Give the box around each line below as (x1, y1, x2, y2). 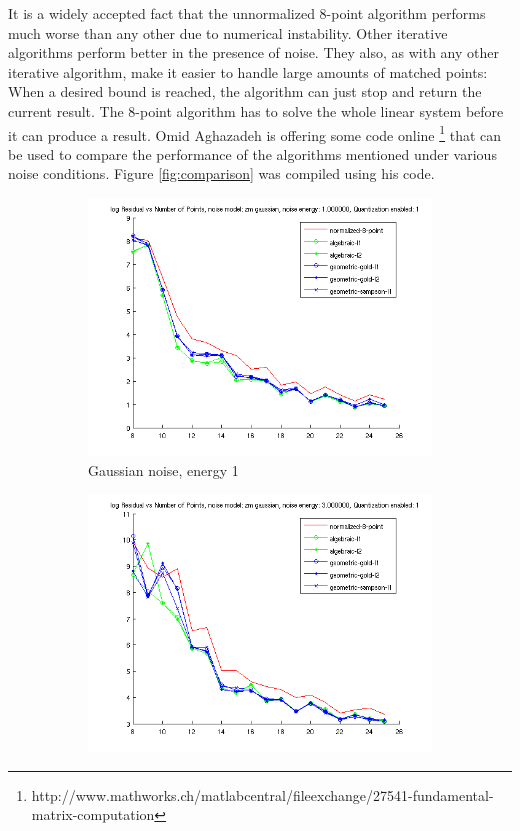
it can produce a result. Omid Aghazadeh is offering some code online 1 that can (8, 121, 502, 145)
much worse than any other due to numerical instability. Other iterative (8, 22, 448, 43)
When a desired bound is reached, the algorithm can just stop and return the (8, 81, 482, 102)
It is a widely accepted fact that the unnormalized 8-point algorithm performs (8, 3, 486, 23)
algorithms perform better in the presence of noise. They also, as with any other (8, 42, 499, 63)
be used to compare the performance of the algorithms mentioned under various (8, 143, 497, 164)
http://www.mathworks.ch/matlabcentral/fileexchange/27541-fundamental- (31, 784, 494, 805)
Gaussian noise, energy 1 (88, 459, 239, 480)
